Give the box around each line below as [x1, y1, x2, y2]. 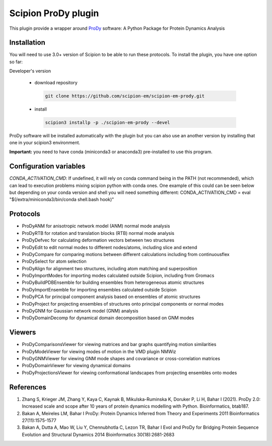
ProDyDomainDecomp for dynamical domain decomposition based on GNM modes [22, 315, 194, 321]
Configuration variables [9, 162, 86, 171]
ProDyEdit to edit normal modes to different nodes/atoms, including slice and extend [22, 244, 197, 250]
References [9, 383, 46, 391]
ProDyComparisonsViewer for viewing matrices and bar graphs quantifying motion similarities [22, 341, 217, 348]
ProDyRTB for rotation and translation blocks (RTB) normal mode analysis [22, 230, 175, 236]
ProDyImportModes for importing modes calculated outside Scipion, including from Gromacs [22, 273, 215, 279]
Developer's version [9, 68, 51, 74]
